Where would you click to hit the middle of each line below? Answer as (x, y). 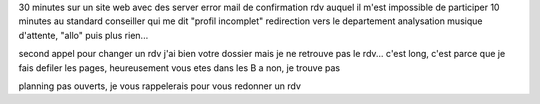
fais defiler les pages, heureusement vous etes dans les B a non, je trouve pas (179, 67)
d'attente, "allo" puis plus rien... (83, 35)
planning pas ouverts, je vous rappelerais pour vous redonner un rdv (160, 86)
